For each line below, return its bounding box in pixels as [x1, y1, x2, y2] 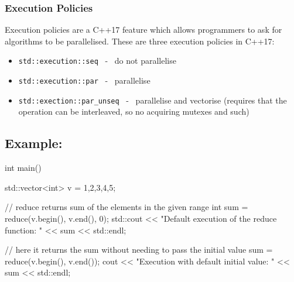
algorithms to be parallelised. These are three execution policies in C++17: [5, 35, 275, 47]
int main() [5, 161, 42, 174]
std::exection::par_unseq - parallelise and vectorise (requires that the [18, 94, 287, 106]
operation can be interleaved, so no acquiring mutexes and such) [18, 105, 249, 118]
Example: [5, 134, 63, 152]
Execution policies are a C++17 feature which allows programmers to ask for [5, 23, 282, 36]
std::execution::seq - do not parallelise [18, 54, 176, 67]
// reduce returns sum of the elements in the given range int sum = [5, 201, 248, 213]
